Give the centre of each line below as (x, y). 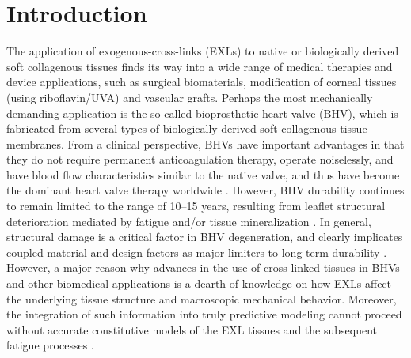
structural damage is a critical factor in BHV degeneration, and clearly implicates (205, 237)
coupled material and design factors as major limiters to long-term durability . (197, 252)
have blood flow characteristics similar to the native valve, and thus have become (203, 174)
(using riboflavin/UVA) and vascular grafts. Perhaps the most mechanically (190, 97)
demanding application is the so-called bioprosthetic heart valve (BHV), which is (202, 113)
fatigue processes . (50, 345)
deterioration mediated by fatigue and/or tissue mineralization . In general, (189, 221)
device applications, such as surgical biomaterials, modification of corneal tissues (202, 82)
